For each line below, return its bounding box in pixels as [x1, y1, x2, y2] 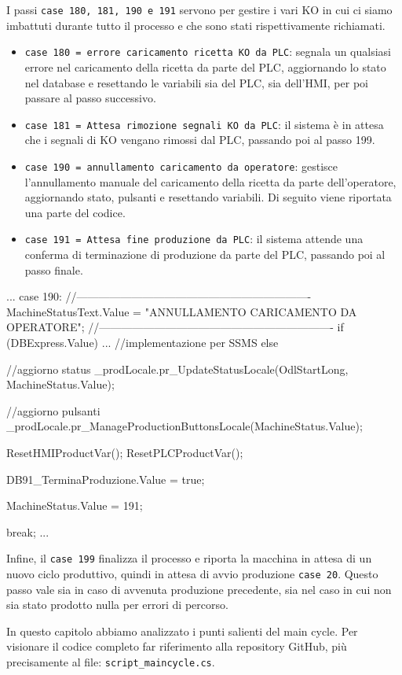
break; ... [6, 523, 49, 540]
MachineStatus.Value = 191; [6, 497, 143, 514]
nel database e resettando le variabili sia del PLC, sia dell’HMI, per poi [24, 74, 368, 90]
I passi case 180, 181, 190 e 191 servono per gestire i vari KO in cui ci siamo [6, 2, 393, 17]
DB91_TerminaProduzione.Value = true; [6, 470, 205, 487]
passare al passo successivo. [24, 90, 156, 106]
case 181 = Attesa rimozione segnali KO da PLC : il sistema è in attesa [24, 116, 384, 132]
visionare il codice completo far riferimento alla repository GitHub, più [6, 638, 347, 655]
